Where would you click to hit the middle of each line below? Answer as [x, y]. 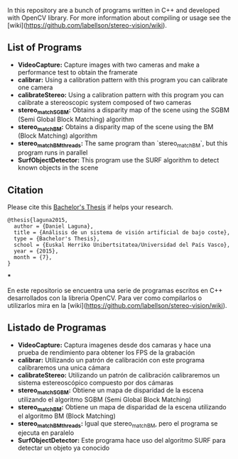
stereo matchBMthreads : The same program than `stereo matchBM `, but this [123, 144]
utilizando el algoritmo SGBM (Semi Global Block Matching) [104, 399]
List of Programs [45, 48]
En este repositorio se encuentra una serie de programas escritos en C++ [115, 291]
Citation [26, 190]
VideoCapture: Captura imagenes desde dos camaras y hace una [114, 345]
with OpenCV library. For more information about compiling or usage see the [119, 18]
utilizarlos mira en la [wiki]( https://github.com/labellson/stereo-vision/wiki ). [117, 306]
